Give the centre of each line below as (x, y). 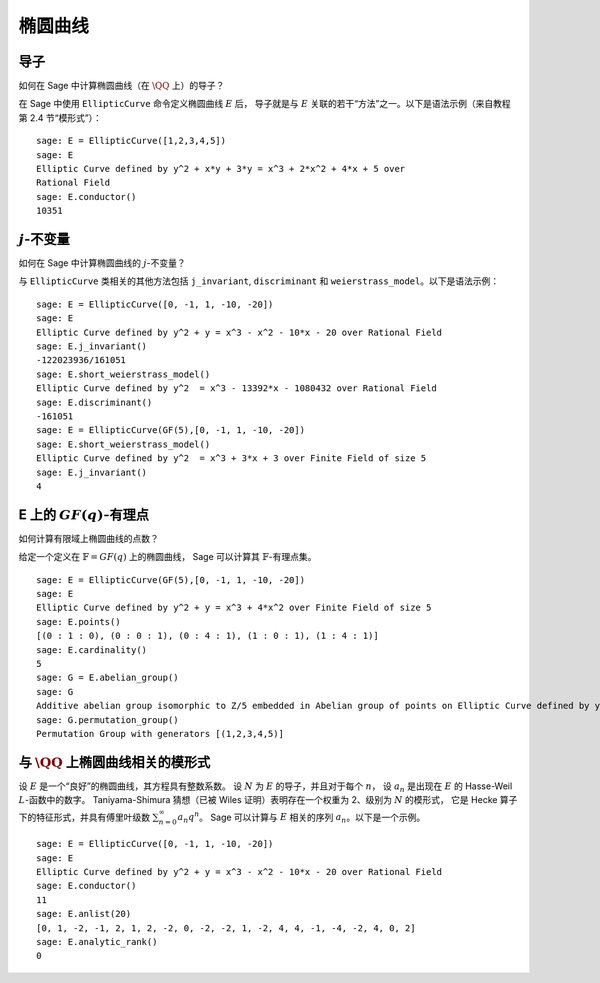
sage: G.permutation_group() (107, 719)
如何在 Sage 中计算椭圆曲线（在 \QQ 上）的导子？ (121, 86)
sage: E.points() (78, 621)
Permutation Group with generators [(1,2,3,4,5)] (160, 733)
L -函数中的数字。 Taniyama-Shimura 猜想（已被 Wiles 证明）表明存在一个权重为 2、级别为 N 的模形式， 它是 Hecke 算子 (268, 800)
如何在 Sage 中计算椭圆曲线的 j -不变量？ (102, 263)
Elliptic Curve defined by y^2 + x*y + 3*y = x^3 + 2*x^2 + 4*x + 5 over (221, 169)
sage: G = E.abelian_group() (107, 678)
